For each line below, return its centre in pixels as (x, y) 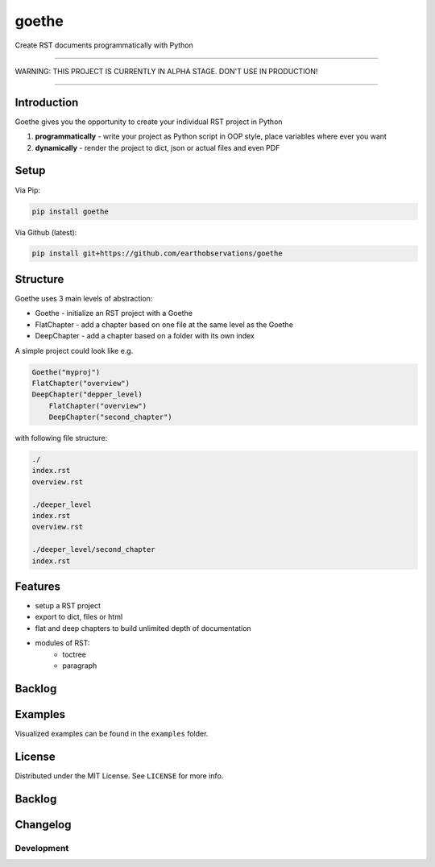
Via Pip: (27, 190)
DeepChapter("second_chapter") (110, 417)
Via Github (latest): (46, 232)
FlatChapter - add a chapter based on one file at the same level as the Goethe (164, 324)
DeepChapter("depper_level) (87, 394)
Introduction (47, 102)
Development (42, 848)
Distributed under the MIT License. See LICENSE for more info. (119, 776)
